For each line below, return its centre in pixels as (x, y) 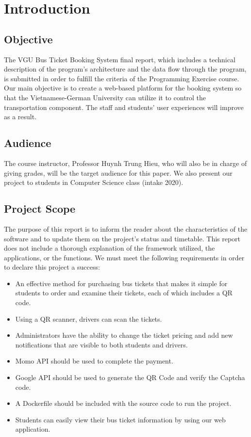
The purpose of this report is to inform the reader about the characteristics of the (126, 228)
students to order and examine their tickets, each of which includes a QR (124, 293)
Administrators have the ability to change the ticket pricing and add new (124, 335)
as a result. (20, 117)
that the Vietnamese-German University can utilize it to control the (105, 97)
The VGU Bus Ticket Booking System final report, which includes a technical (120, 59)
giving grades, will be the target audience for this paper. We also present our (118, 173)
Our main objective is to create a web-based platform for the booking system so (123, 88)
